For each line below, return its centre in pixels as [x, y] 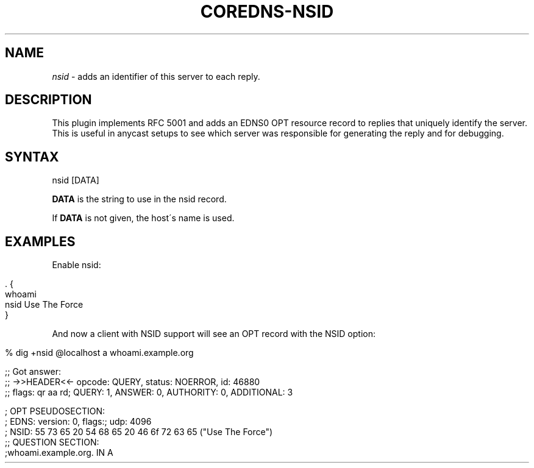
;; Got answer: [33, 372]
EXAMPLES [40, 241]
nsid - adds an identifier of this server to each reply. [156, 76]
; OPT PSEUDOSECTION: [55, 411]
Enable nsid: [77, 265]
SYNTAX [32, 157]
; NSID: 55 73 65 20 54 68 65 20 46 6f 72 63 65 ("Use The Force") [139, 432]
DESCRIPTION [48, 100]
